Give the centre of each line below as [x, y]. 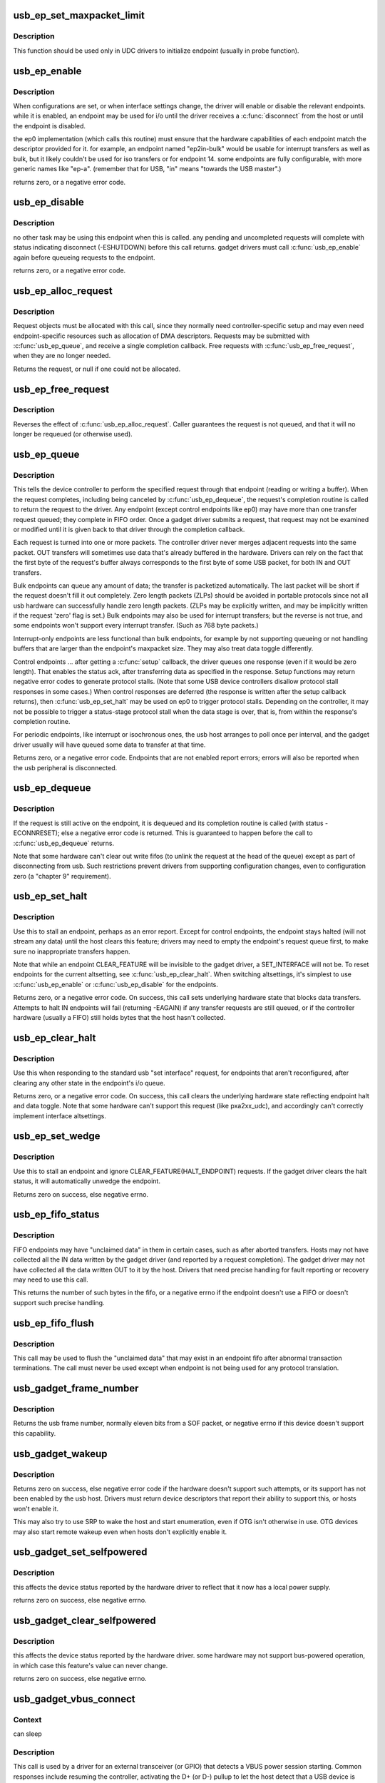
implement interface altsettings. [60, 1115]
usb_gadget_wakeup [60, 1454]
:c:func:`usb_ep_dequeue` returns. [63, 843]
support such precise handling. [59, 1302]
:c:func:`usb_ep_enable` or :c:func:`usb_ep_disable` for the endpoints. [116, 984]
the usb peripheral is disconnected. [65, 767]
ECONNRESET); [36, 833]
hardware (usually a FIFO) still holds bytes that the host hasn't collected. [119, 1017]
